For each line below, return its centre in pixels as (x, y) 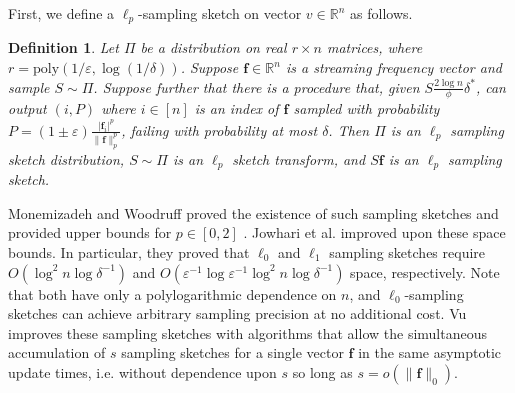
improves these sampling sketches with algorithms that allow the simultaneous (247, 332)
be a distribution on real (213, 47)
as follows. (381, 13)
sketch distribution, (66, 158)
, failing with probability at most (219, 129)
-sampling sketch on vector (220, 13)
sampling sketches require (407, 252)
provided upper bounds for (90, 232)
